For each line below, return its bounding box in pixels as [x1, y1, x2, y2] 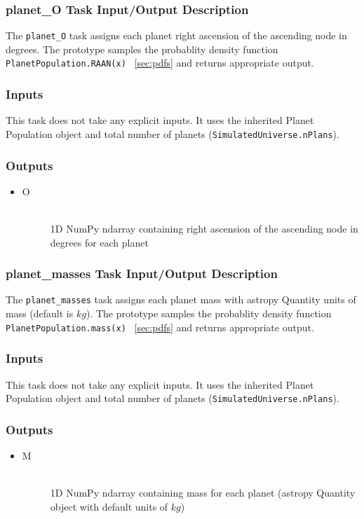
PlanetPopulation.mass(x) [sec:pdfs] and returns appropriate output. [6, 319, 314, 334]
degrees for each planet [50, 235, 149, 249]
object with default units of [50, 499, 168, 513]
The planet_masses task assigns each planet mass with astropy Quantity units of [6, 292, 356, 307]
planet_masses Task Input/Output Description [6, 265, 278, 282]
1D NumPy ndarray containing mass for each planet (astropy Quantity [50, 485, 356, 500]
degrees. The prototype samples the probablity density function [6, 41, 278, 56]
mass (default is [6, 306, 74, 321]
